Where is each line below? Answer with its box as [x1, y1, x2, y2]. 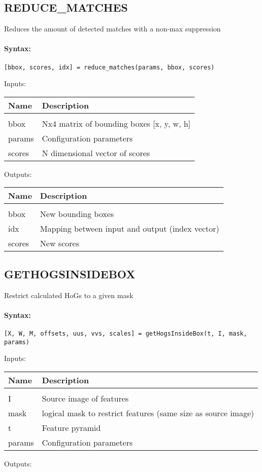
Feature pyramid [42, 421, 101, 433]
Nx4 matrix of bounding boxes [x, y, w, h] [42, 117, 191, 129]
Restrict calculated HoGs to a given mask [4, 289, 133, 300]
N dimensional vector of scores [42, 147, 150, 159]
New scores [40, 237, 80, 249]
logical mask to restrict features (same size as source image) [42, 407, 254, 419]
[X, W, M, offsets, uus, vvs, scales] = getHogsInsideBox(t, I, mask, [4, 330, 247, 338]
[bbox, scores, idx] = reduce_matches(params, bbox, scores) [4, 63, 215, 71]
